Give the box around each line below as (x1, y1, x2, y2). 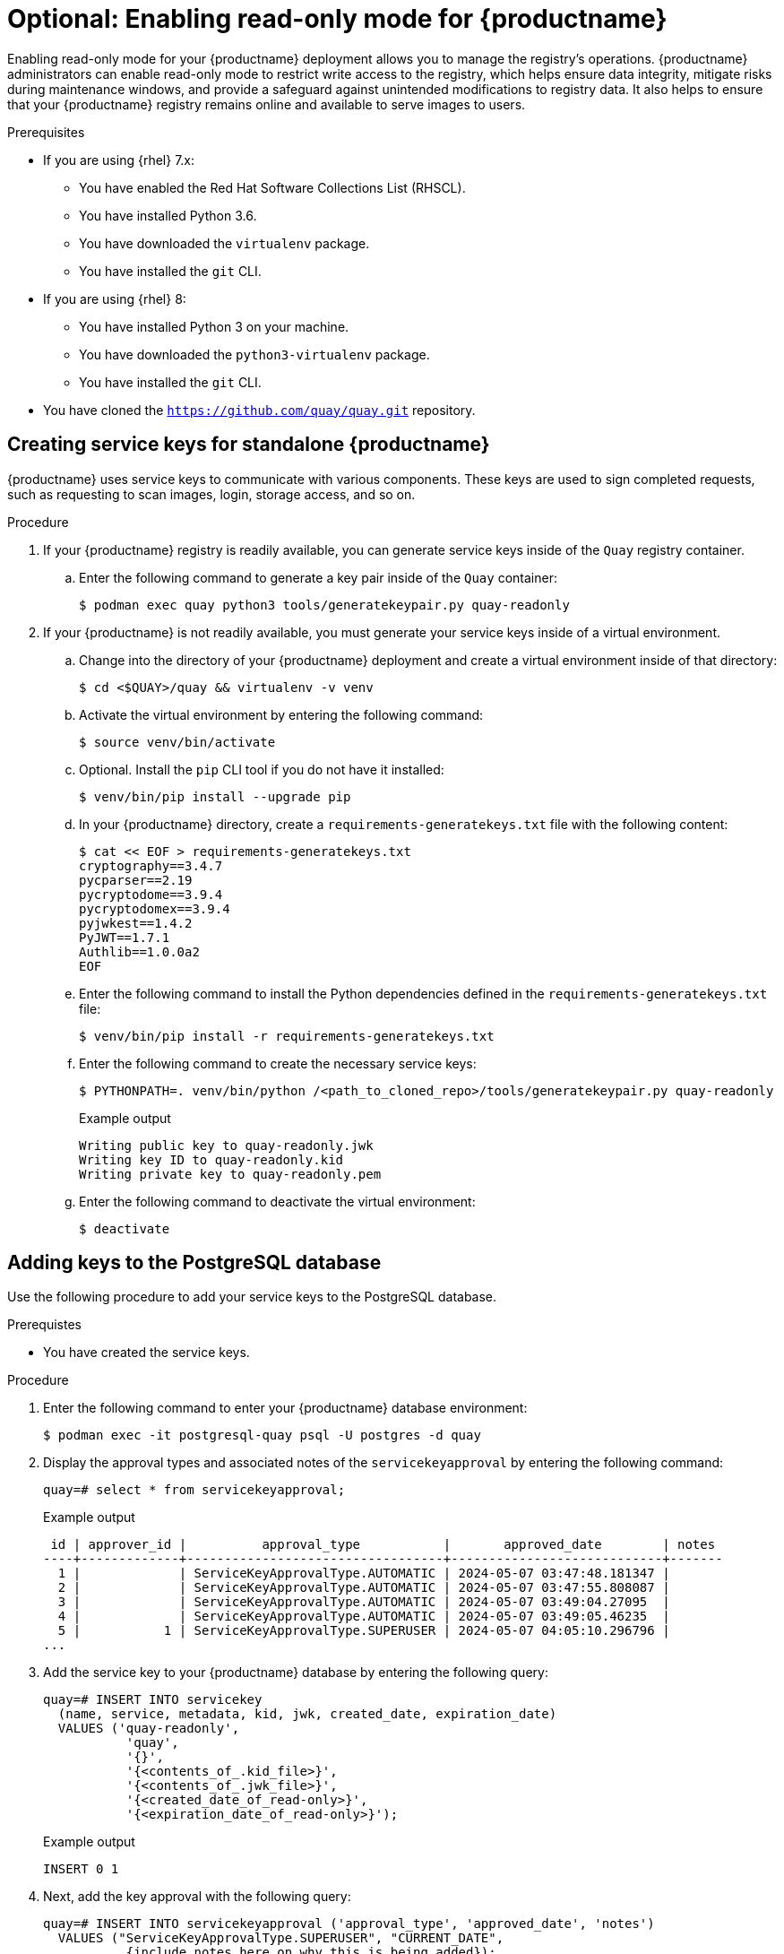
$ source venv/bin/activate (79, 734, 276, 749)
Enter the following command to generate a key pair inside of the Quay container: (79, 569, 557, 585)
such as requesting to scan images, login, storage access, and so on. (7, 486, 416, 502)
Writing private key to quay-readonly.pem (79, 1166, 382, 1181)
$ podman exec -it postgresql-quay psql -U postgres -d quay (43, 1428, 481, 1443)
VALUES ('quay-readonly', (57, 1721, 240, 1736)
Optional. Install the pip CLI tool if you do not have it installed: (79, 761, 444, 777)
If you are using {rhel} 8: (43, 290, 186, 307)
